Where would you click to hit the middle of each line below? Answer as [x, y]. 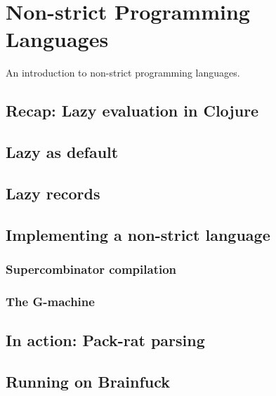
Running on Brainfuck [88, 381]
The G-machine [50, 301]
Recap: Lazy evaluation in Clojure [132, 111]
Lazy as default [62, 152]
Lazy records [53, 193]
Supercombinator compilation [91, 269]
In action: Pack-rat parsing [105, 340]
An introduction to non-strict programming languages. [123, 73]
